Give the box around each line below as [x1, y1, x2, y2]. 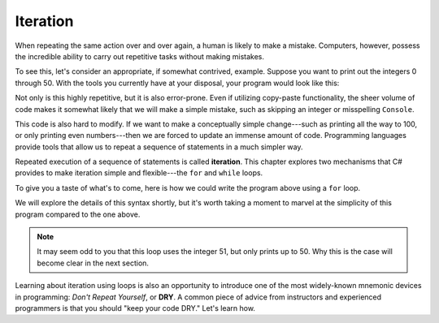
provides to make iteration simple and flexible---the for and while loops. [15, 168, 263, 178]
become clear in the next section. [37, 258, 150, 268]
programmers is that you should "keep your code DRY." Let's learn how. [15, 303, 256, 312]
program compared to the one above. [15, 209, 141, 219]
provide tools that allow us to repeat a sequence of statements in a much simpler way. [15, 142, 304, 152]
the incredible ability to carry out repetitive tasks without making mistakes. [15, 51, 264, 61]
